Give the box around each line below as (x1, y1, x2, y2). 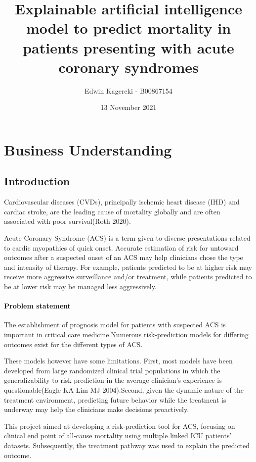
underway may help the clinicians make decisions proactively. (4, 404, 189, 414)
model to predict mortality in (26, 18, 231, 38)
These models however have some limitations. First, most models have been (4, 356, 233, 366)
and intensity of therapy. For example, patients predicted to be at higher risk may (4, 261, 252, 272)
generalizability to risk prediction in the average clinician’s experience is (4, 375, 222, 385)
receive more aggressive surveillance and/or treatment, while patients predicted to (4, 271, 252, 282)
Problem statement (4, 301, 71, 311)
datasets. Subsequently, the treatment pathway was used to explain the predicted (4, 440, 250, 450)
